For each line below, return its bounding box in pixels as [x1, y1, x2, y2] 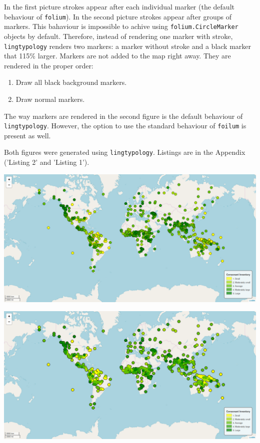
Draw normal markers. [15, 93, 85, 104]
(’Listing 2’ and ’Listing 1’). [4, 157, 89, 167]
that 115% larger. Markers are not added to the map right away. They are [4, 50, 231, 61]
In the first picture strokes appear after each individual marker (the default [4, 1, 234, 11]
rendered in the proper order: [4, 60, 93, 70]
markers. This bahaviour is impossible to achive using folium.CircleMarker [4, 21, 238, 31]
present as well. [4, 130, 51, 140]
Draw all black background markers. [15, 77, 127, 87]
